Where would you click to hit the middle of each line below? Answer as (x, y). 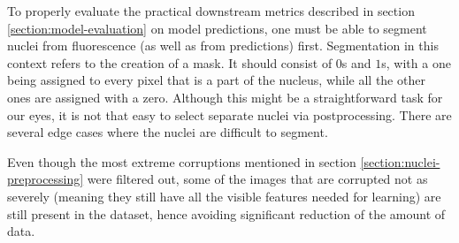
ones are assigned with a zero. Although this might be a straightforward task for (225, 97)
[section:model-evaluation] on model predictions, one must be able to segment (217, 28)
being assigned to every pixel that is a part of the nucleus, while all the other (216, 80)
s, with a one (416, 62)
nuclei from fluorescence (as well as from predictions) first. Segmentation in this (223, 46)
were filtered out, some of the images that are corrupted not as (257, 179)
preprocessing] (46, 179)
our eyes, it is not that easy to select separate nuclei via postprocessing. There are (229, 114)
